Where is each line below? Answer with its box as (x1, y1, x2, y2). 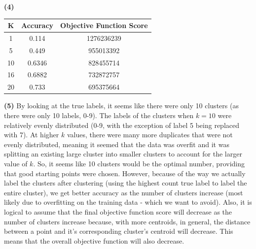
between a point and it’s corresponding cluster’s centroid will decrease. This (4, 226, 233, 236)
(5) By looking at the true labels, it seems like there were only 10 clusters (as (4, 100, 239, 111)
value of (4, 158, 28, 168)
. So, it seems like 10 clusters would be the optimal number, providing (33, 158, 245, 168)
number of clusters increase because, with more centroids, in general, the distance (4, 216, 251, 226)
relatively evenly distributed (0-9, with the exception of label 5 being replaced (4, 120, 239, 130)
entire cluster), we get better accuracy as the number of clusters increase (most (4, 187, 243, 197)
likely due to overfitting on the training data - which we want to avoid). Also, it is (4, 197, 252, 207)
